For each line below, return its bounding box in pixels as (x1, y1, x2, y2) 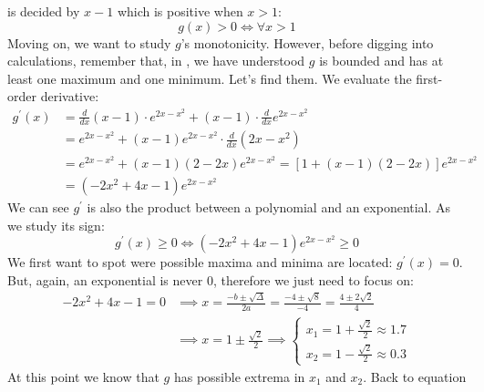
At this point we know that (7, 366, 160, 386)
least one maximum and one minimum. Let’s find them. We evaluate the (7, 68, 412, 88)
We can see (7, 198, 69, 217)
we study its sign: (7, 215, 105, 234)
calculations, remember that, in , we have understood (7, 51, 305, 70)
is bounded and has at (319, 51, 444, 70)
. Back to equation (363, 366, 467, 386)
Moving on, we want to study (7, 33, 171, 52)
